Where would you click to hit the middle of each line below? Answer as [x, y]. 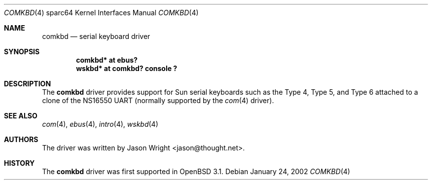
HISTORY [19, 163]
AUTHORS [21, 139]
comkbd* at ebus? [107, 60]
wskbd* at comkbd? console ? [127, 68]
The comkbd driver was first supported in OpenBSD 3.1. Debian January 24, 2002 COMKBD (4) [196, 171]
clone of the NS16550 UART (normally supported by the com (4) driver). [158, 100]
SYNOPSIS [22, 52]
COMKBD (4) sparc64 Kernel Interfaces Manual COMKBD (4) [101, 13]
